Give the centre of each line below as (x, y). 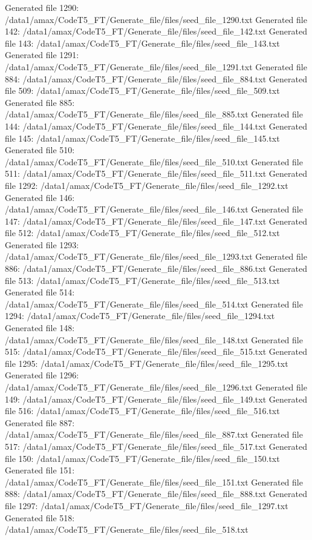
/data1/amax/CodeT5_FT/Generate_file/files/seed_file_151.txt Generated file (154, 482)
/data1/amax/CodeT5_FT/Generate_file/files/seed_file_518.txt (127, 529)
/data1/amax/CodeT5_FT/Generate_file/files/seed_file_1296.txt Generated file (156, 387)
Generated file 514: (40, 292)
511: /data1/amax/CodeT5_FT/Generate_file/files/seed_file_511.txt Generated (156, 173)
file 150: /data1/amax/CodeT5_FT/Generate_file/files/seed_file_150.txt (142, 458)
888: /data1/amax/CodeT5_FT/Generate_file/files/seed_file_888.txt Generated (156, 494)
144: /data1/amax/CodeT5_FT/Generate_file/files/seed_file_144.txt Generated (156, 126)
